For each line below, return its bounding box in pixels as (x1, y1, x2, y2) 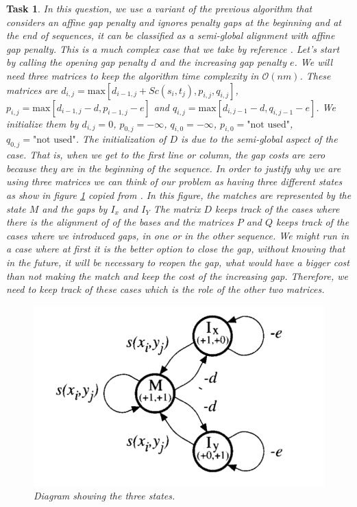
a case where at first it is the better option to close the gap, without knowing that (6, 241, 345, 256)
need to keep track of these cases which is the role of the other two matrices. (6, 282, 325, 296)
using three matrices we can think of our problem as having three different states (6, 174, 343, 189)
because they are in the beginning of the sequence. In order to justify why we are (6, 161, 341, 175)
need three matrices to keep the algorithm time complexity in (6, 68, 259, 82)
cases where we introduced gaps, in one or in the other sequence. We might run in (6, 228, 349, 242)
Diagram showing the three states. (34, 488, 175, 503)
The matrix (153, 201, 201, 215)
